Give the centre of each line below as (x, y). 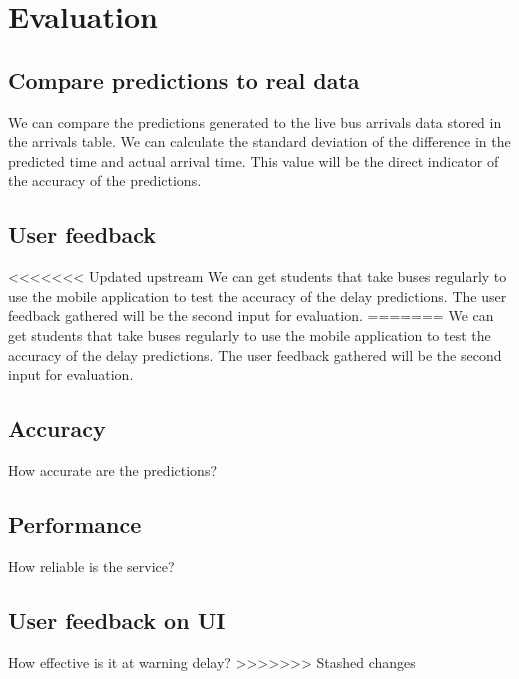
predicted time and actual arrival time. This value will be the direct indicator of (253, 160)
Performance (75, 523)
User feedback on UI (117, 619)
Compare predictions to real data (184, 79)
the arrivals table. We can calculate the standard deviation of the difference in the (259, 141)
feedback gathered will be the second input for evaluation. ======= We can (251, 315)
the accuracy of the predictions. (105, 180)
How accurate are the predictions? (113, 469)
